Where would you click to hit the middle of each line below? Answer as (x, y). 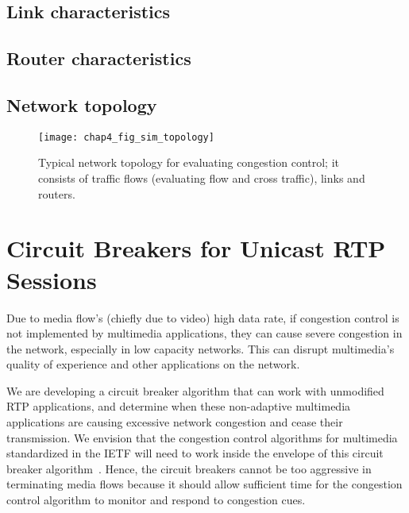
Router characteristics (99, 58)
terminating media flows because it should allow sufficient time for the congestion (204, 484)
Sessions (52, 279)
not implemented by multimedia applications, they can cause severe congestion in (204, 333)
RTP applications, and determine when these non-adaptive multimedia (179, 406)
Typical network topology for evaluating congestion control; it (189, 162)
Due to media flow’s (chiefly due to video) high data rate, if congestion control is (203, 317)
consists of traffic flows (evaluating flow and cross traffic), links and (202, 178)
